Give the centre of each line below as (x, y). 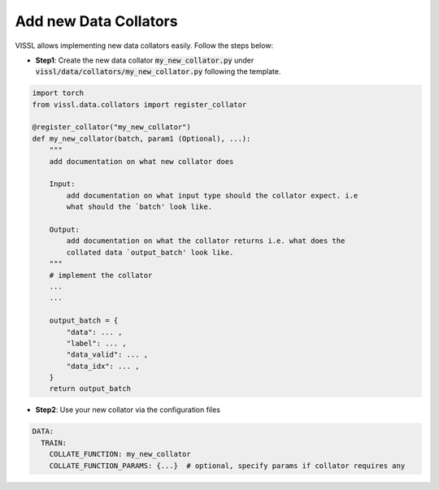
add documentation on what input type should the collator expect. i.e (212, 195)
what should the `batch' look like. (139, 207)
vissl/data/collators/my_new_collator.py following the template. (158, 72)
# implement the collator (101, 275)
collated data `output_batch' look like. (150, 252)
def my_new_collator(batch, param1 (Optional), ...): (141, 139)
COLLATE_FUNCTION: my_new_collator (120, 454)
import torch (58, 93)
